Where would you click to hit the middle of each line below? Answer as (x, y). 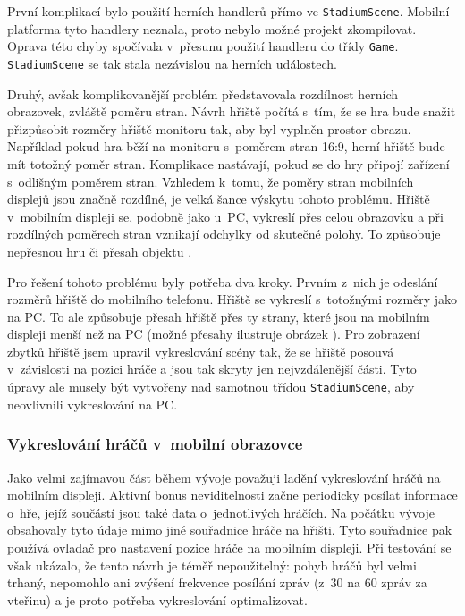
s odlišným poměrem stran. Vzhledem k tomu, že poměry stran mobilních (211, 181)
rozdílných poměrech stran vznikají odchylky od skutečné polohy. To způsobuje (224, 234)
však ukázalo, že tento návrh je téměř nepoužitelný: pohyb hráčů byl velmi (212, 565)
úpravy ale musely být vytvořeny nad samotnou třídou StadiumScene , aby (211, 387)
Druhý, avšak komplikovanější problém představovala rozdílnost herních (203, 93)
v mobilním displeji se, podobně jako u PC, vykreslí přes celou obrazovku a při (225, 216)
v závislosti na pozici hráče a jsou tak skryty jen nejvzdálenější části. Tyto (212, 369)
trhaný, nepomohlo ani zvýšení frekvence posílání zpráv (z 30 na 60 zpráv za (217, 582)
